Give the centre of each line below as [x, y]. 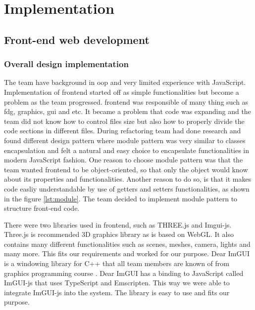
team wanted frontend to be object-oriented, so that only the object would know [126, 169]
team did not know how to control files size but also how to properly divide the [124, 121]
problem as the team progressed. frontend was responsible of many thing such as [126, 101]
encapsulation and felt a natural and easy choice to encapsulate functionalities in [127, 150]
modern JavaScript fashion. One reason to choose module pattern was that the [124, 160]
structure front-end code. [42, 208]
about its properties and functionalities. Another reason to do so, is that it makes [128, 179]
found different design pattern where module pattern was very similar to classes [125, 140]
